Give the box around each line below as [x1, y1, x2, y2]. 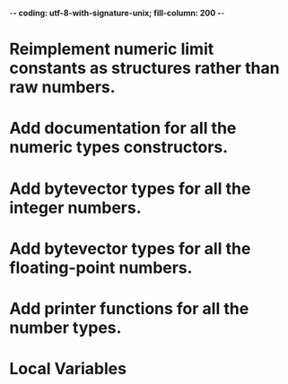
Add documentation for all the [9, 118, 237, 138]
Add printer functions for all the [9, 298, 249, 319]
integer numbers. [9, 197, 142, 218]
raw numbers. [9, 77, 116, 98]
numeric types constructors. [9, 137, 229, 158]
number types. [9, 318, 122, 337]
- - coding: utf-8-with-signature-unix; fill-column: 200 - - [9, 8, 225, 18]
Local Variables [9, 359, 127, 380]
